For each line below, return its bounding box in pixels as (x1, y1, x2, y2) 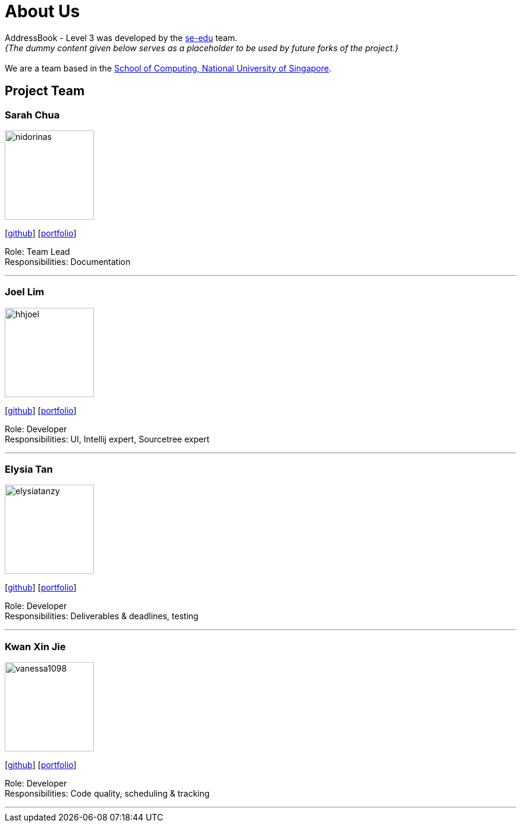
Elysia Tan (5, 463, 53, 476)
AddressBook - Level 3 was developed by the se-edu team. (5, 32, 238, 43)
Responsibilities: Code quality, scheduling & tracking (5, 788, 210, 799)
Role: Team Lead (5, 246, 70, 257)
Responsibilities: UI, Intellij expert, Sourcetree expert (5, 433, 210, 444)
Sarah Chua (5, 108, 60, 121)
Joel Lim (5, 286, 45, 298)
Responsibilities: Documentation (5, 256, 131, 267)
